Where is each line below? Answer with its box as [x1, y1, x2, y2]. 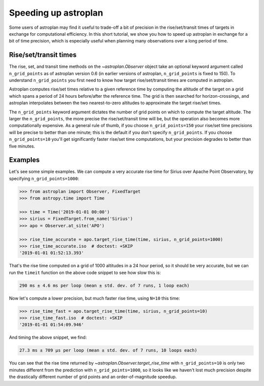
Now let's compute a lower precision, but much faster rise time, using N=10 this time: [9, 295, 180, 301]
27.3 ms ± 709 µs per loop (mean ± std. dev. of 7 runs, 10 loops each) [19, 347, 198, 353]
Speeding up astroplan [9, 7, 104, 18]
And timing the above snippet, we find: [9, 335, 87, 341]
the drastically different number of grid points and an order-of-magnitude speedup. [9, 374, 177, 380]
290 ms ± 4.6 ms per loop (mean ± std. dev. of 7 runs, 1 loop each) [19, 282, 190, 288]
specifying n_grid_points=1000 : [9, 175, 79, 181]
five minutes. [9, 143, 35, 149]
